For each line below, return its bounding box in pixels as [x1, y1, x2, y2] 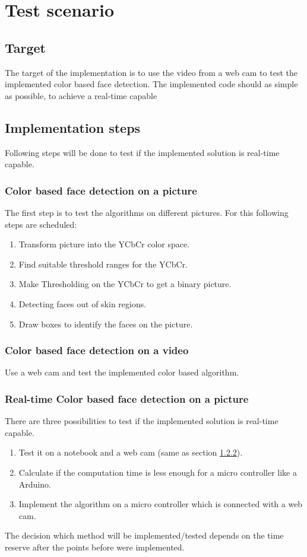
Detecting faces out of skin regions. [18, 297, 147, 310]
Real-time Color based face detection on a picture [5, 391, 249, 406]
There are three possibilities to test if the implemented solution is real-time [5, 415, 278, 427]
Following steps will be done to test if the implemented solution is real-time [5, 146, 280, 158]
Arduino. [18, 478, 51, 490]
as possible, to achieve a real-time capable [5, 89, 157, 101]
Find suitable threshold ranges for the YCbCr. [18, 257, 188, 270]
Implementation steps [5, 118, 141, 136]
